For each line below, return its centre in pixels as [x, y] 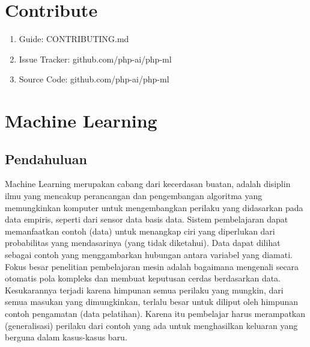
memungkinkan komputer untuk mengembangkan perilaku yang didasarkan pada [154, 207]
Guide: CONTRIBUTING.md [74, 39]
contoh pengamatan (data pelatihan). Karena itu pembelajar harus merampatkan [155, 314]
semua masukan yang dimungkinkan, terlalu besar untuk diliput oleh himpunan [152, 302]
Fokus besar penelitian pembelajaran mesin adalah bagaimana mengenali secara [152, 266]
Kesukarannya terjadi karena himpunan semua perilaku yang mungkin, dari [144, 290]
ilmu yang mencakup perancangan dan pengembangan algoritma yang [134, 196]
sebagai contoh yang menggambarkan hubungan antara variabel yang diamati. [149, 255]
